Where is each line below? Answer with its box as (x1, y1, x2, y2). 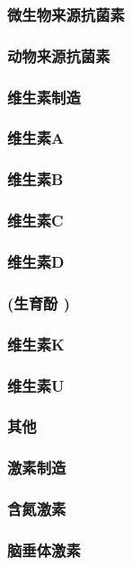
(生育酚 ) (7, 291, 70, 314)
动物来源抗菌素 (7, 44, 110, 66)
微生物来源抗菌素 (7, 3, 125, 25)
